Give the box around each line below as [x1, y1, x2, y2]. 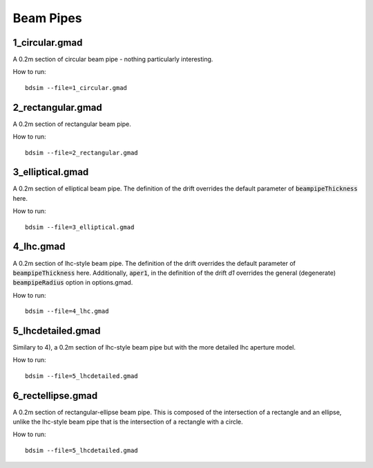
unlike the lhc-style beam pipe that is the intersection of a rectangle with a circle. [12, 417, 243, 426]
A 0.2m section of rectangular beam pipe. [12, 120, 131, 128]
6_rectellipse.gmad [12, 390, 98, 402]
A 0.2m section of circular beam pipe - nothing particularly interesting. [12, 55, 213, 64]
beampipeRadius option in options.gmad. [12, 278, 133, 287]
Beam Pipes [12, 10, 82, 26]
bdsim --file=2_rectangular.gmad [25, 149, 138, 156]
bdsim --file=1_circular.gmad [25, 84, 128, 91]
